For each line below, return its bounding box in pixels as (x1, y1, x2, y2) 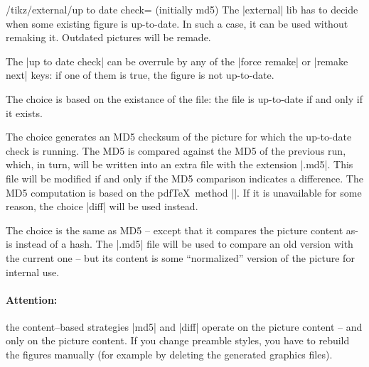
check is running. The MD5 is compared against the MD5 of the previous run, (6, 143, 346, 158)
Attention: (6, 292, 58, 307)
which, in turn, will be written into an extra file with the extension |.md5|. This (6, 157, 353, 172)
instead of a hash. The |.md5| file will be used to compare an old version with (16, 236, 353, 251)
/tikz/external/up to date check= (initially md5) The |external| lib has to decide (6, 2, 358, 16)
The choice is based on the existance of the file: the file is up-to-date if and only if (6, 91, 363, 106)
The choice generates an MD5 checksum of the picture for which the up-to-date (6, 129, 352, 144)
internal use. (6, 264, 60, 279)
